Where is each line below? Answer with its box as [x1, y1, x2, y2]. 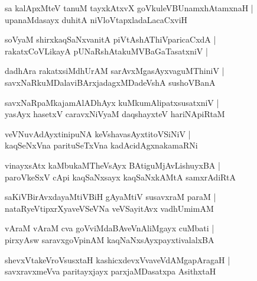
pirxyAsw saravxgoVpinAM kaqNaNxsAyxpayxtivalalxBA [5, 233, 214, 246]
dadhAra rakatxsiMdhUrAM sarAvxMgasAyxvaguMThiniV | [5, 64, 225, 77]
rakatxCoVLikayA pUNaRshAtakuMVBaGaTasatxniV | [5, 44, 208, 57]
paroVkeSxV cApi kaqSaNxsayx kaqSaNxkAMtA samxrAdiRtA [5, 170, 236, 183]
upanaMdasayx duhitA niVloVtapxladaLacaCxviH [5, 13, 188, 25]
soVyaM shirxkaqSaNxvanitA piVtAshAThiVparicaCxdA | [5, 33, 216, 46]
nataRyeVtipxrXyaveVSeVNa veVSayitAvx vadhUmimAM [5, 202, 214, 214]
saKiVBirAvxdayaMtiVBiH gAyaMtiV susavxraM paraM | [5, 190, 216, 203]
